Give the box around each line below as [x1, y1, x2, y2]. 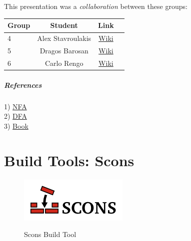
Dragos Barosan [39, 45, 88, 56]
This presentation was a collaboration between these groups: [4, 1, 187, 11]
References [4, 79, 42, 90]
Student [50, 20, 78, 30]
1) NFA [4, 101, 27, 111]
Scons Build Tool [24, 229, 76, 240]
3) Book [4, 120, 28, 131]
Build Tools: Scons [4, 150, 134, 170]
